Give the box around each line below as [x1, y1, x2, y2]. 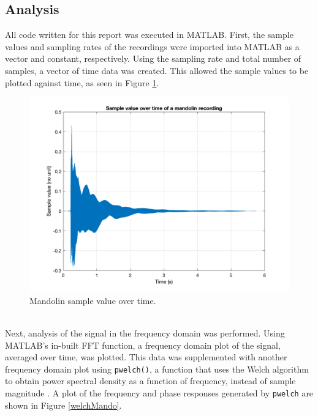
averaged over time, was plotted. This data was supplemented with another [5, 351, 287, 363]
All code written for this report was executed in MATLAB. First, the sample [5, 28, 293, 41]
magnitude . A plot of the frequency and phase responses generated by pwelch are [5, 386, 314, 399]
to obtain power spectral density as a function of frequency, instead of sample [5, 374, 296, 387]
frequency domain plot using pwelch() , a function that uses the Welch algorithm [5, 362, 309, 375]
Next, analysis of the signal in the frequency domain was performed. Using [5, 326, 285, 339]
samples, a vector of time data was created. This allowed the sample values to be [5, 64, 309, 76]
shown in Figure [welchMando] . [5, 398, 122, 411]
